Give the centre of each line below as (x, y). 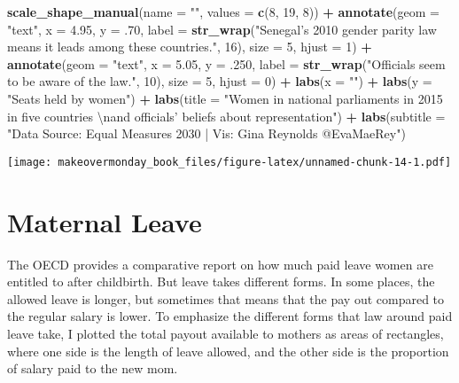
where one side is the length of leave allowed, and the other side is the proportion (228, 351)
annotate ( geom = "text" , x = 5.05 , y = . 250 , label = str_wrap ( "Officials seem (226, 63)
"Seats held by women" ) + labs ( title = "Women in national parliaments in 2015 (225, 98)
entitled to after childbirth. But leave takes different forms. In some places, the (221, 281)
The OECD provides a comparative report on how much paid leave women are (220, 264)
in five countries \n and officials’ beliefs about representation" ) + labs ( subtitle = (226, 116)
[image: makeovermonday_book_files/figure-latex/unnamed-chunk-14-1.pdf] (229, 162)
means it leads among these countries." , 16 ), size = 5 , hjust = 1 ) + (190, 47)
